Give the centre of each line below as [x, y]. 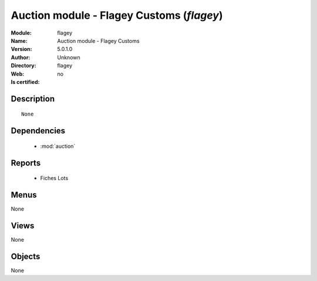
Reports [26, 163]
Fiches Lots [54, 178]
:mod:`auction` [58, 146]
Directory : [23, 66]
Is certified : [25, 82]
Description [33, 99]
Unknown [69, 57]
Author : [21, 57]
